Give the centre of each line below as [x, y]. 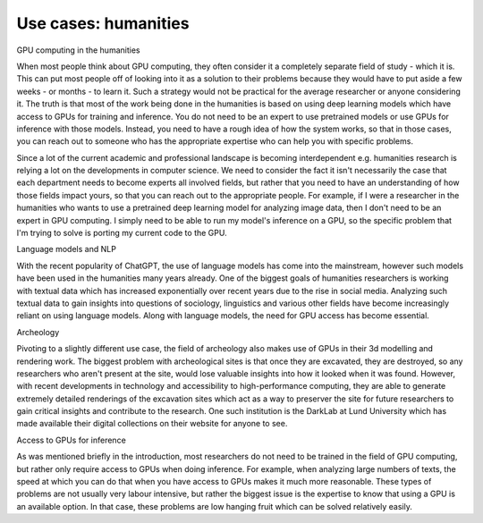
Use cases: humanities [103, 23]
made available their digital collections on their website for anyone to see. [152, 424]
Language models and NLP [66, 249]
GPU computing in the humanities [78, 50]
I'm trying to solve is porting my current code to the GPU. [122, 233]
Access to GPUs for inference [72, 440]
